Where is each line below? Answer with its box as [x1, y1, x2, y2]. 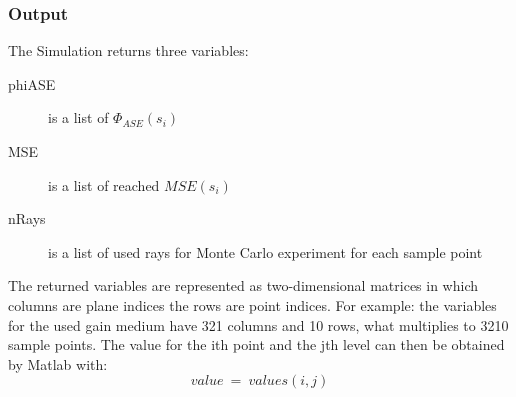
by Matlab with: [8, 353, 108, 374]
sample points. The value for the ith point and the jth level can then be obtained [8, 334, 505, 355]
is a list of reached [48, 174, 160, 195]
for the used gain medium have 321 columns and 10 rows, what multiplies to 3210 [8, 314, 509, 335]
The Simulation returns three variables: [8, 40, 249, 61]
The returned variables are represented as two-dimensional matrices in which [8, 275, 479, 296]
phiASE [8, 73, 56, 94]
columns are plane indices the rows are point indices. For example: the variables [8, 294, 497, 315]
